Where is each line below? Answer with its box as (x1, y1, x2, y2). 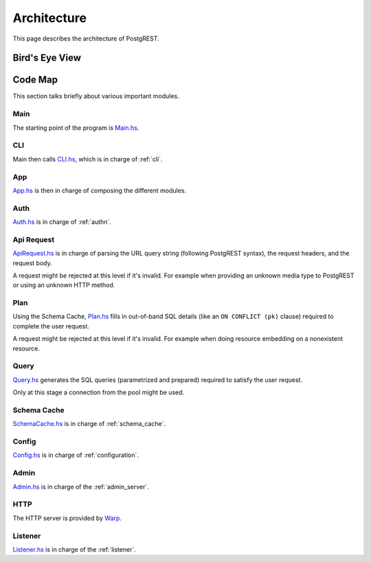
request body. (12, 258, 53, 267)
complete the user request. (12, 322, 89, 330)
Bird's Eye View (12, 52, 82, 64)
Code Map (12, 74, 58, 86)
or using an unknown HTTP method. (12, 281, 115, 289)
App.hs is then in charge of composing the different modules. (12, 186, 187, 194)
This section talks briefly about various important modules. (12, 92, 180, 100)
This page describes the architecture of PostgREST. (12, 34, 159, 43)
